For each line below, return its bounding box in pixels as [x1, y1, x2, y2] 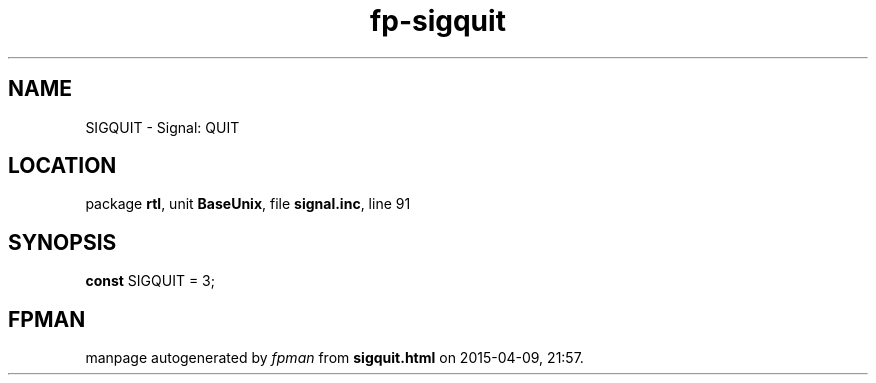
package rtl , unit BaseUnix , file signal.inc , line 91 [85, 195, 411, 213]
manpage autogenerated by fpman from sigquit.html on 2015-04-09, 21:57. [85, 349, 584, 367]
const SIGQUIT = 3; [85, 272, 215, 290]
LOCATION [8, 153, 117, 179]
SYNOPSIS [8, 229, 117, 255]
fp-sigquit [370, 4, 506, 38]
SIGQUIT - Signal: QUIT [85, 118, 240, 136]
